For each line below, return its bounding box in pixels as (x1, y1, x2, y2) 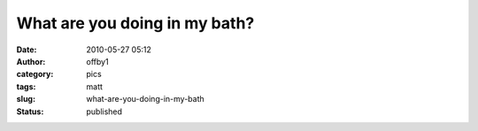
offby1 (86, 56, 110, 66)
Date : (16, 44, 37, 55)
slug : (16, 94, 35, 104)
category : (16, 69, 54, 80)
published (86, 106, 123, 117)
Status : (16, 106, 44, 117)
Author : (16, 56, 46, 66)
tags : (16, 81, 36, 92)
